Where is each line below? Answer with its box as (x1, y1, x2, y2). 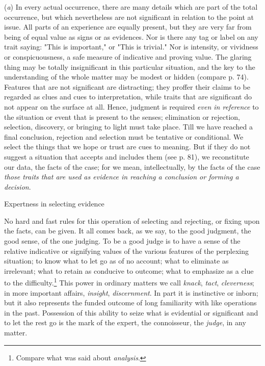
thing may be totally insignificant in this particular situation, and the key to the (4, 61, 255, 72)
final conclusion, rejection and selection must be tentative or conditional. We (4, 131, 244, 142)
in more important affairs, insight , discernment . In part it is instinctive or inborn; (4, 287, 258, 298)
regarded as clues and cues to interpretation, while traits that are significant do (4, 91, 252, 102)
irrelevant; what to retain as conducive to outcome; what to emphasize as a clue (4, 265, 254, 276)
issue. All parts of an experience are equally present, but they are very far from (4, 21, 252, 32)
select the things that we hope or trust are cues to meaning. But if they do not (4, 141, 251, 152)
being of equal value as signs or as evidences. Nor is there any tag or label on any (4, 31, 258, 42)
